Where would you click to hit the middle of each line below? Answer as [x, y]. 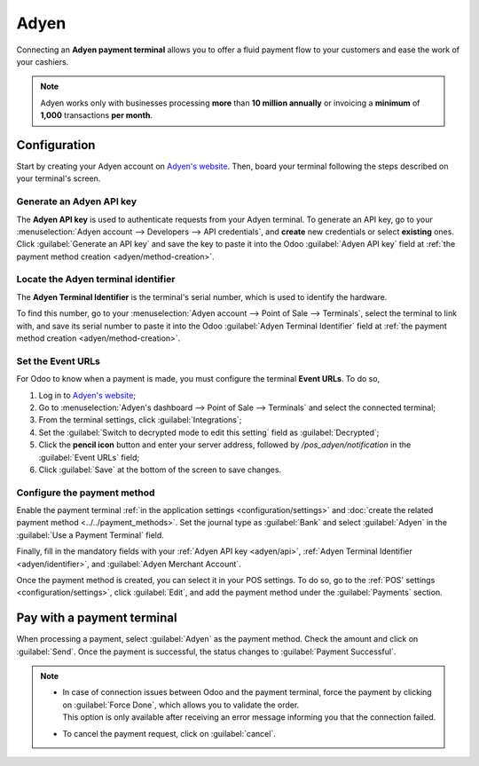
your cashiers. [43, 61]
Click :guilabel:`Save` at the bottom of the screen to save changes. [160, 470]
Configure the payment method [86, 493]
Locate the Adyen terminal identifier [96, 280]
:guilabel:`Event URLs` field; [89, 457]
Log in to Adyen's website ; [87, 395]
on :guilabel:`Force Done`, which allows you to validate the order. [181, 705]
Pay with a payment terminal [97, 618]
